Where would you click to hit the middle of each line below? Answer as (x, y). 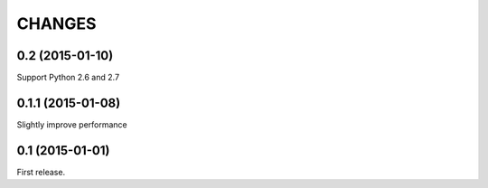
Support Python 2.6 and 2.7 (68, 78)
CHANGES (56, 23)
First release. (41, 172)
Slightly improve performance (72, 124)
